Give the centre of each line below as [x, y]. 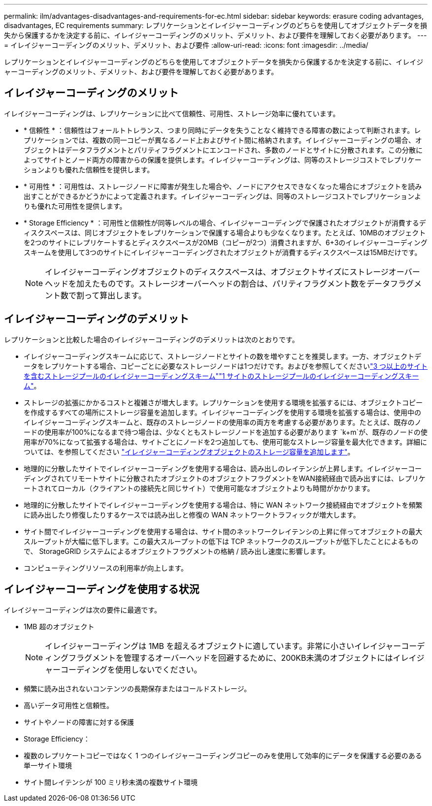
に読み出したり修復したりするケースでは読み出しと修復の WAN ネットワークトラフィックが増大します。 [192, 515]
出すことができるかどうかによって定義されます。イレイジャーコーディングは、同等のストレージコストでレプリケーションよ [222, 196]
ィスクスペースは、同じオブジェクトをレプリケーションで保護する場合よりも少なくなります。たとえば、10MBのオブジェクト [225, 232]
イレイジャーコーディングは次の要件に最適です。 [83, 610]
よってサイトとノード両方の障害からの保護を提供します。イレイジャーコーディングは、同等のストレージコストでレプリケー [223, 160]
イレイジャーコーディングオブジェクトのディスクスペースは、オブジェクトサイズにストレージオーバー [233, 272]
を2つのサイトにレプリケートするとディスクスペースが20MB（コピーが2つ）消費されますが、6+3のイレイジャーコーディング [226, 242]
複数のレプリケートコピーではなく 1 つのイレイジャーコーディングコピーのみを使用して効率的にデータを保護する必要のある [223, 755]
